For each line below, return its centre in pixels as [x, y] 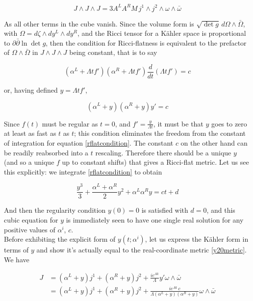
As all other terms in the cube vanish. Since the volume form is [99, 23]
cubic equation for [31, 220]
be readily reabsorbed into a [46, 152]
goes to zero [229, 123]
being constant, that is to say [113, 52]
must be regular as [70, 123]
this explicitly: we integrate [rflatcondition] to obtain [83, 171]
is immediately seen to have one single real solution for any [155, 220]
